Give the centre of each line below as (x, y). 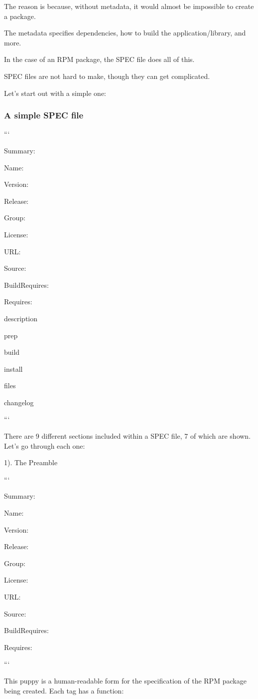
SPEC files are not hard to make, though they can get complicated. (107, 76)
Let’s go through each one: (45, 445)
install (13, 368)
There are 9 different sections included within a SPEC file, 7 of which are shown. (128, 436)
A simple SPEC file (44, 115)
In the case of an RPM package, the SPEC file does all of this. (99, 59)
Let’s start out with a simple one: (55, 93)
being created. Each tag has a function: (64, 690)
